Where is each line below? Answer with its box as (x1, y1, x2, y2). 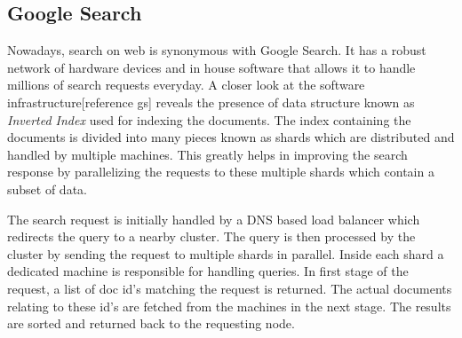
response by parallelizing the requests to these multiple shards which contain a (7, 162, 434, 181)
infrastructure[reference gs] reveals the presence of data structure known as (7, 92, 415, 111)
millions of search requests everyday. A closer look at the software (7, 75, 365, 94)
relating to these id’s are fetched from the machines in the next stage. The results (7, 296, 451, 315)
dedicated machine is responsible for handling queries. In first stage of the (7, 262, 409, 280)
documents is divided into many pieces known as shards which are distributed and (7, 128, 455, 146)
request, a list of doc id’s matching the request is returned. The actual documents (7, 279, 452, 297)
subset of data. (7, 179, 87, 198)
